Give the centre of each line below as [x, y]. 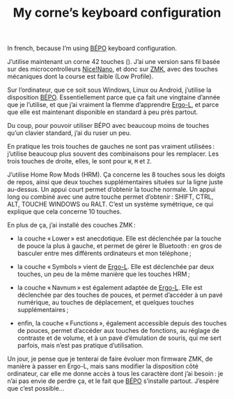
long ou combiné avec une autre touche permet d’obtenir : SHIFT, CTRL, [110, 197]
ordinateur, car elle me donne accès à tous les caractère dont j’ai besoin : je [115, 374]
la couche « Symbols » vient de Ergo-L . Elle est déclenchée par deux [116, 267]
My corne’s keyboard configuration [117, 13]
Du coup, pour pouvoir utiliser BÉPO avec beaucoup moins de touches [108, 126]
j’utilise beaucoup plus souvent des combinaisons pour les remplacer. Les [113, 154]
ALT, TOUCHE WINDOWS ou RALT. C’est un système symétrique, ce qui [110, 204]
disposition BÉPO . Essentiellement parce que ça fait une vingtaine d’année [114, 97]
